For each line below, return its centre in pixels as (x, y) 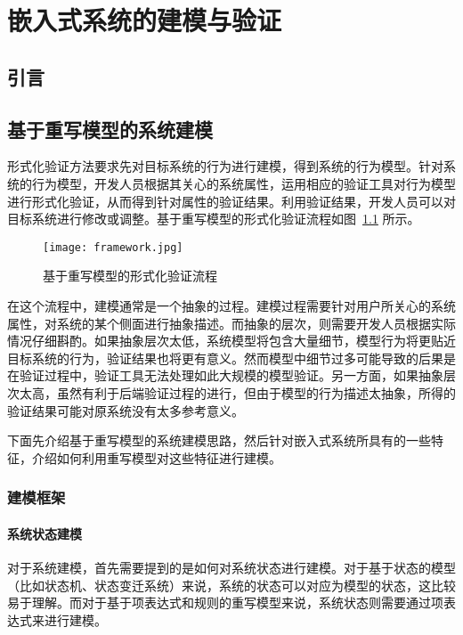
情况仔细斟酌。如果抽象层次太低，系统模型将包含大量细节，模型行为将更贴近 (231, 341)
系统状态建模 (45, 533)
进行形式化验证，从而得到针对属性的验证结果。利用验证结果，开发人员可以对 (231, 201)
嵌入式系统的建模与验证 (145, 20)
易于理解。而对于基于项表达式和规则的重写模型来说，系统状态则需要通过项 (225, 602)
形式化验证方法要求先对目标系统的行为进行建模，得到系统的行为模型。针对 (225, 166)
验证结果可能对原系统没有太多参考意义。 (126, 410)
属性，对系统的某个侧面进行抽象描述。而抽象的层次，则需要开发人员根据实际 (231, 323)
